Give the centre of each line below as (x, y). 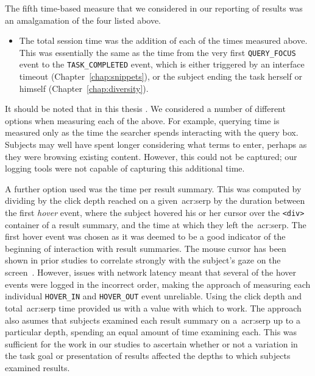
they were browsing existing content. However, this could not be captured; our (151, 156)
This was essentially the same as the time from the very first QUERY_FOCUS (157, 52)
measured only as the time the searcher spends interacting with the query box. (152, 132)
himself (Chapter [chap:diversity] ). (84, 88)
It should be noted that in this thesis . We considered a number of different (145, 109)
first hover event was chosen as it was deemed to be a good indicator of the (145, 236)
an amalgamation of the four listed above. (83, 20)
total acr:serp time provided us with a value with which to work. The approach (153, 308)
